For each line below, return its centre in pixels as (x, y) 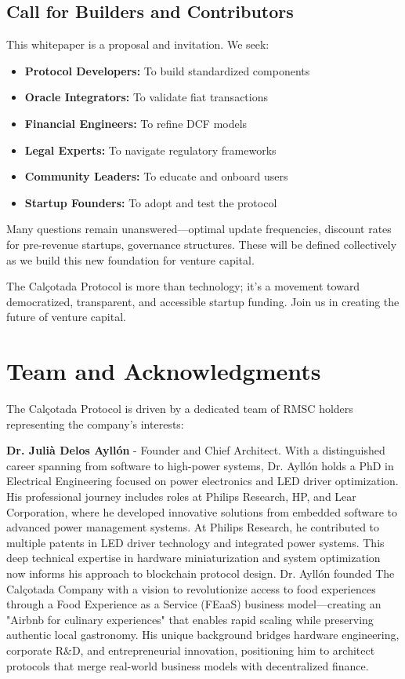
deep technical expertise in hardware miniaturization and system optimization (193, 558)
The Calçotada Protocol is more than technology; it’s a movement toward (183, 286)
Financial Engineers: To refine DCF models (136, 123)
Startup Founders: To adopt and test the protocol (151, 202)
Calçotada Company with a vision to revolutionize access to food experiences (191, 588)
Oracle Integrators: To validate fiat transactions (146, 97)
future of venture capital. (66, 317)
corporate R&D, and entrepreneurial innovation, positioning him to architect (191, 650)
